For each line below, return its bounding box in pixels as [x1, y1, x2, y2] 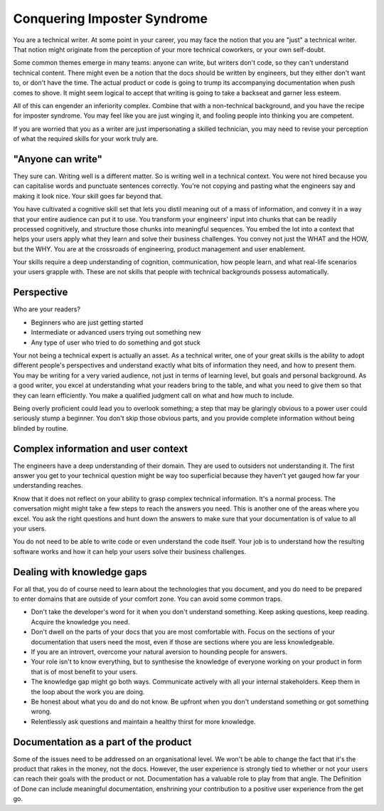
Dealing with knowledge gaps [13, 566, 147, 578]
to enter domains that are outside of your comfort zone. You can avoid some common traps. [13, 595, 283, 603]
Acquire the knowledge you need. [31, 617, 130, 626]
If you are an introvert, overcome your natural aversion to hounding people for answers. [31, 647, 287, 656]
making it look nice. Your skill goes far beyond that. [13, 192, 164, 200]
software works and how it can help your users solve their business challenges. [13, 547, 247, 555]
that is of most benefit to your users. [31, 667, 138, 676]
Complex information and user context [13, 442, 188, 455]
